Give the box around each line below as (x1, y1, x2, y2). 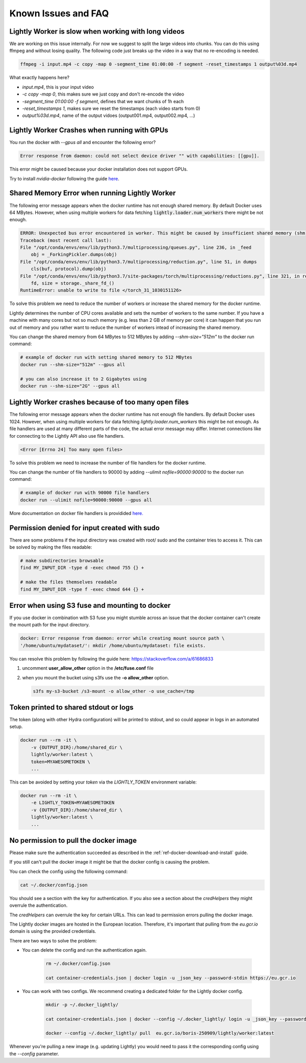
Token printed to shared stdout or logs (9, 703, 134, 712)
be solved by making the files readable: (9, 544, 92, 550)
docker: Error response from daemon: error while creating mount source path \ (20, 635, 225, 641)
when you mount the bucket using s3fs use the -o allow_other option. (22, 674, 169, 680)
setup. (9, 723, 23, 730)
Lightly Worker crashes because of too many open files (9, 398, 189, 407)
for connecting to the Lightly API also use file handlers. (9, 433, 125, 439)
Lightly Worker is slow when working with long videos (9, 27, 185, 36)
